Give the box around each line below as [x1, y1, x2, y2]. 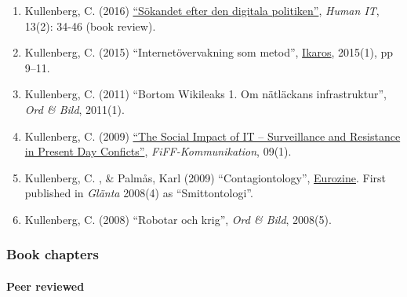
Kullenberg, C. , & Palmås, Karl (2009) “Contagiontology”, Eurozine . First [24, 169, 387, 185]
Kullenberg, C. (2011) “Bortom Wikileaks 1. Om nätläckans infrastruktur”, [24, 86, 387, 102]
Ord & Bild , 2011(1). [24, 101, 125, 117]
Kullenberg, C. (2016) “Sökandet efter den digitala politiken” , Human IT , [24, 2, 380, 18]
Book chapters [6, 244, 99, 264]
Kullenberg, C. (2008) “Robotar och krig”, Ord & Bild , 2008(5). [24, 211, 332, 227]
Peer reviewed [6, 277, 85, 294]
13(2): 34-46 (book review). [24, 17, 156, 34]
